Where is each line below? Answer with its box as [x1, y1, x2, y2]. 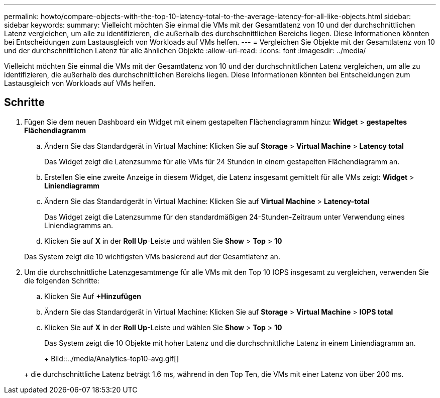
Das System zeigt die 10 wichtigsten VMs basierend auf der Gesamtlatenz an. [24, 252, 280, 261]
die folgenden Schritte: [24, 276, 99, 285]
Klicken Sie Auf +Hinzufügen [44, 291, 141, 301]
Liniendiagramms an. [44, 221, 113, 230]
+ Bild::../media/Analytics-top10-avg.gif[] [44, 354, 179, 363]
